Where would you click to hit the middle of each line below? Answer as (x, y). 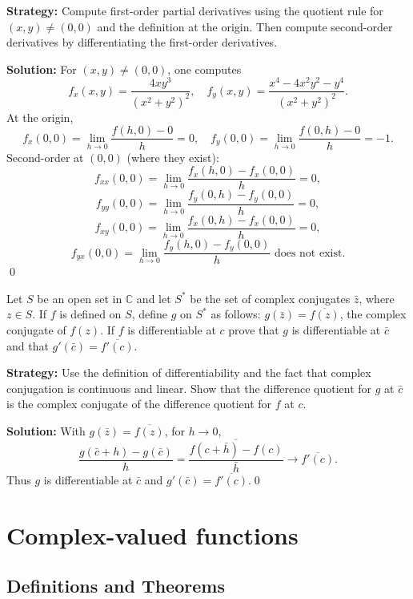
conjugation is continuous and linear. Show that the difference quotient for (189, 388)
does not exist (308, 253)
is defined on (90, 314)
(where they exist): (173, 157)
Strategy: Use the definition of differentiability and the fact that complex (189, 372)
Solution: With (46, 430)
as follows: (236, 314)
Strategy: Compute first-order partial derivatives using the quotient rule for (195, 10)
